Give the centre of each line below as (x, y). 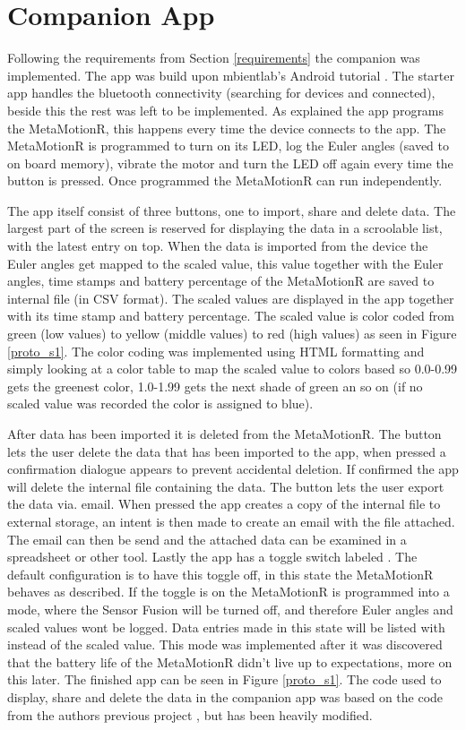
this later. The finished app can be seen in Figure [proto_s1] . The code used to (224, 679)
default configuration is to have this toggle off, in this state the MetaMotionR (220, 574)
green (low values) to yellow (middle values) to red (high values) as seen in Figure (232, 334)
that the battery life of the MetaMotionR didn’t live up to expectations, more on (230, 661)
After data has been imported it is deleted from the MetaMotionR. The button (224, 434)
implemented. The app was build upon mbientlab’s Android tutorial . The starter (231, 75)
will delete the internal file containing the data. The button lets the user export (226, 486)
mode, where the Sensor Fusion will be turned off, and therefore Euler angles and (230, 609)
